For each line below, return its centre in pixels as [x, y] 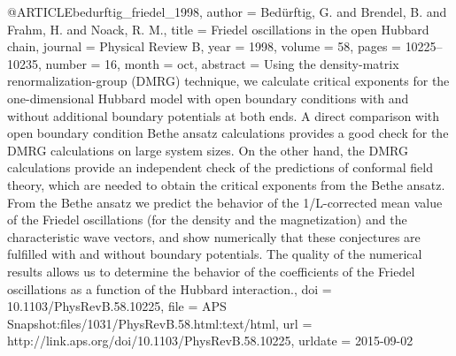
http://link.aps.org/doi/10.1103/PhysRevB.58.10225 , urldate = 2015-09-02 [210, 341]
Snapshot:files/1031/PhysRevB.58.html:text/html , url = [160, 323]
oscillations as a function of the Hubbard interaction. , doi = [170, 288]
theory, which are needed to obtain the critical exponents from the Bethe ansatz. [226, 184]
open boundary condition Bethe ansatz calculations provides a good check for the [228, 133]
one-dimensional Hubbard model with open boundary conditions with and [208, 98]
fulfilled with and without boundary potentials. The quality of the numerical [215, 254]
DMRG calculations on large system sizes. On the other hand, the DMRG [208, 150]
